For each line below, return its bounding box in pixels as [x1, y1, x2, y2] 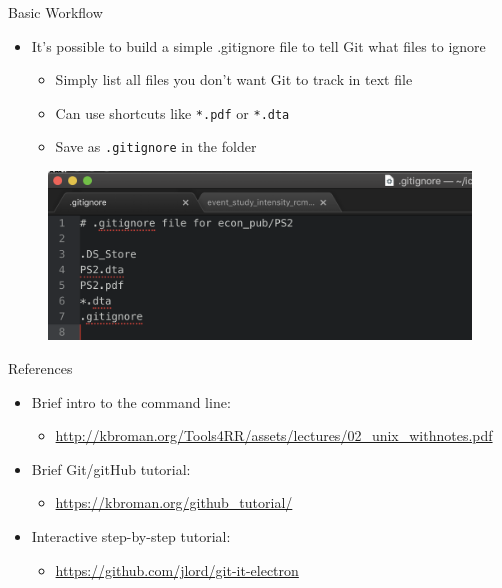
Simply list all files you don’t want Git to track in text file [55, 69, 413, 90]
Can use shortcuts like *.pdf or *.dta [55, 102, 290, 123]
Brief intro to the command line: [31, 391, 231, 412]
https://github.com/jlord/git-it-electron [55, 559, 299, 580]
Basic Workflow [8, 2, 103, 22]
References [8, 358, 73, 379]
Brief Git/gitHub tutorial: [31, 458, 191, 479]
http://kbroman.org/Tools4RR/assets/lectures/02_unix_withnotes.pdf [55, 425, 493, 446]
